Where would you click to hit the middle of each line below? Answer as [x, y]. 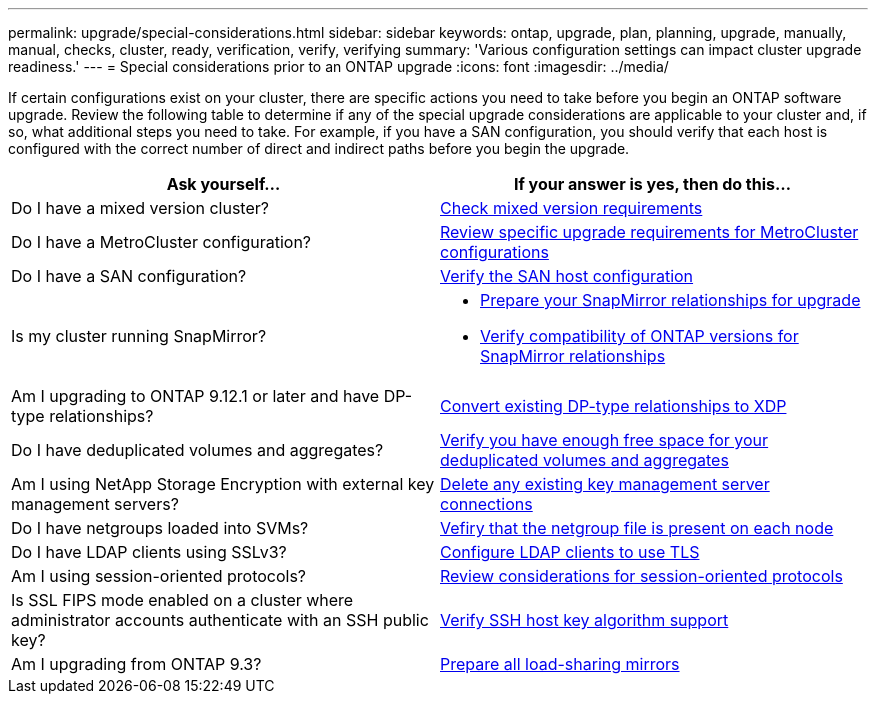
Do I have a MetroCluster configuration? [161, 242]
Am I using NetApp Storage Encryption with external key [223, 484]
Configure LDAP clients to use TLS [570, 552]
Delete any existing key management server [605, 484]
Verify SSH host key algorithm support [584, 620]
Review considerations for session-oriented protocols [641, 576]
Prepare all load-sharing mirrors [560, 664]
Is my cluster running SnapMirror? [139, 336]
